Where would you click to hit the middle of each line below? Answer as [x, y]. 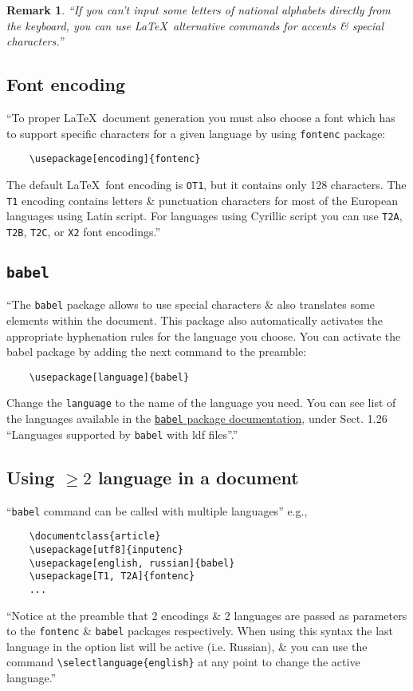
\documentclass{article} [95, 537]
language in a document [198, 477]
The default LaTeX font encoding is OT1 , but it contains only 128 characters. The [206, 184]
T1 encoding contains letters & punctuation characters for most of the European [203, 200]
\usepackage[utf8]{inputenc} [106, 549]
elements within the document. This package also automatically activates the [195, 320]
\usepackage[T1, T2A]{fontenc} [112, 576]
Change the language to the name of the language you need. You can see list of [201, 403]
